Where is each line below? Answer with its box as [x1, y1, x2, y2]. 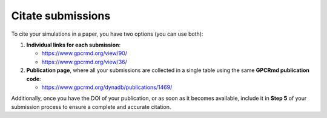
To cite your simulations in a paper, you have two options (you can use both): [11, 30, 203, 38]
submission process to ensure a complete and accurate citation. [11, 103, 171, 110]
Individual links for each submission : [26, 41, 121, 48]
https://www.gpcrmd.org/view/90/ [41, 50, 127, 57]
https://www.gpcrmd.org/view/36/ [41, 58, 127, 65]
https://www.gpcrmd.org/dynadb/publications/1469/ [41, 84, 173, 91]
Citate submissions [11, 9, 111, 22]
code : [26, 75, 42, 82]
